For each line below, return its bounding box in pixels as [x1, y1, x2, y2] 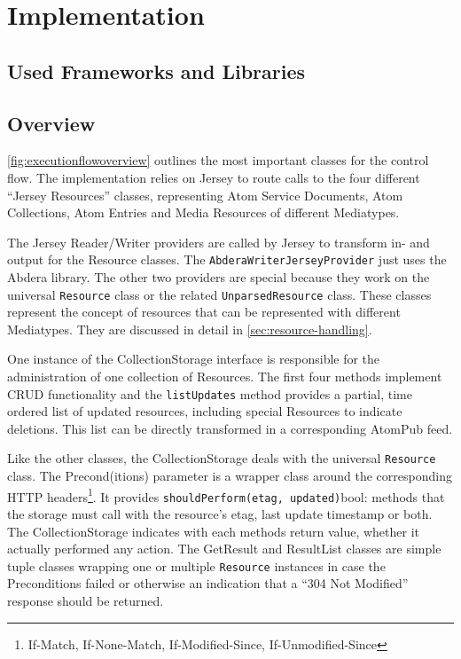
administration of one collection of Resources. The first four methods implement [7, 367, 442, 386]
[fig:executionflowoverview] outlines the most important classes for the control [7, 151, 429, 169]
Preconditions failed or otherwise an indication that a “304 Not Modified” [7, 574, 409, 592]
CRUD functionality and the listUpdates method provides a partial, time [7, 384, 412, 403]
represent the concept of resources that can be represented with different [7, 302, 401, 321]
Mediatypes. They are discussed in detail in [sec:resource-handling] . [7, 319, 372, 338]
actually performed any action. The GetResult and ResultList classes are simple [7, 539, 441, 558]
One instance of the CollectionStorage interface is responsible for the [7, 349, 380, 368]
